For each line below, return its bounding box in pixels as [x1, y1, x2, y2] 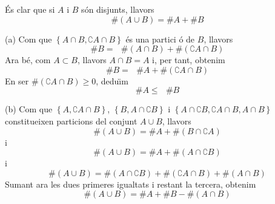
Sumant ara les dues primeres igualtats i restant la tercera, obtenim [5, 177, 256, 190]
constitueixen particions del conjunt [5, 114, 137, 127]
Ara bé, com [5, 53, 51, 66]
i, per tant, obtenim [152, 53, 225, 66]
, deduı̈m [96, 74, 128, 87]
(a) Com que [5, 32, 52, 45]
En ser [5, 74, 29, 87]
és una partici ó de [125, 32, 195, 45]
